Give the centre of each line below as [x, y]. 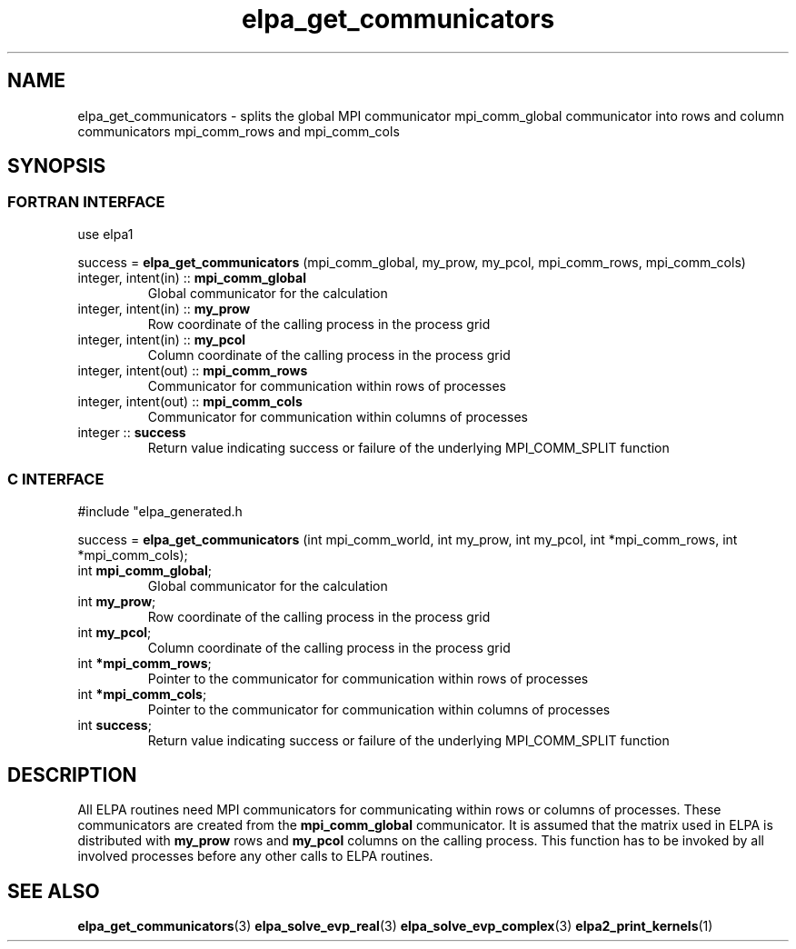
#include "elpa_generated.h [160, 511]
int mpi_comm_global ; [145, 570]
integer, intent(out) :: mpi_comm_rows [193, 370]
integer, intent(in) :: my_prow [164, 308]
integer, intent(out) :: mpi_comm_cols [190, 401]
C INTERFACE [56, 479]
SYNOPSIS [57, 166]
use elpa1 [105, 234]
